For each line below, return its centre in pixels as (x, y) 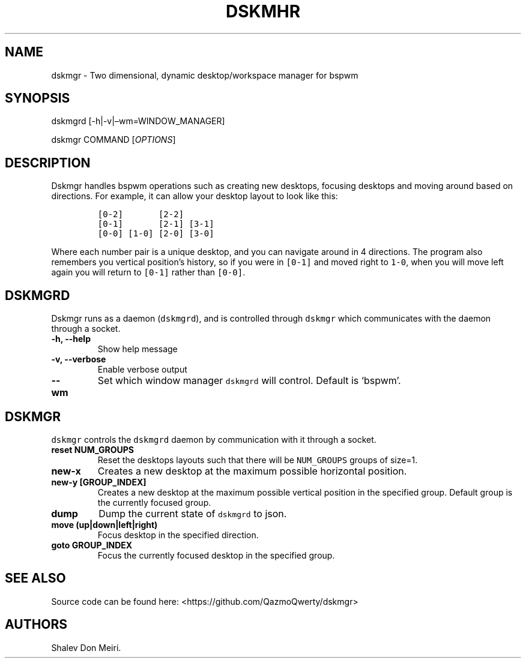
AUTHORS (36, 625)
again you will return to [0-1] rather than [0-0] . (148, 272)
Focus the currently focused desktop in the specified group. (216, 555)
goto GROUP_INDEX (92, 545)
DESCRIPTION (48, 163)
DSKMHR (263, 11)
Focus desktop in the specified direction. (178, 535)
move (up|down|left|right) (104, 524)
